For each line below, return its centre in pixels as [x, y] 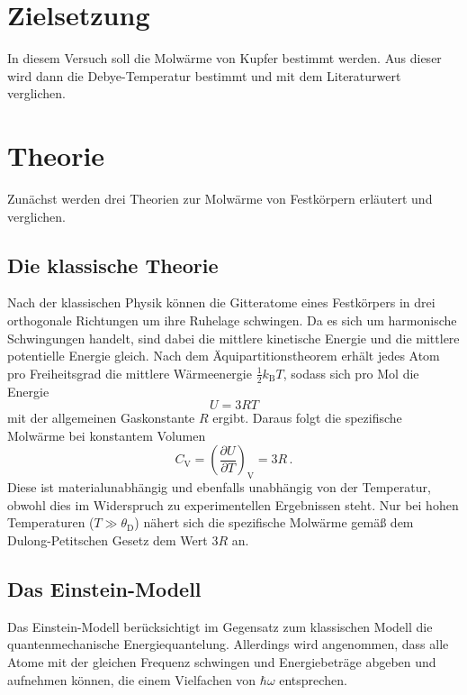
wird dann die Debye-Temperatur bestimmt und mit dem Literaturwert [204, 75]
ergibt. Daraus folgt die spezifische [307, 418]
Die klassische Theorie [113, 265]
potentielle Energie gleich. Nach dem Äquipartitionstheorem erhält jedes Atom [224, 356]
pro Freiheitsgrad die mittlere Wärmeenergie [130, 373]
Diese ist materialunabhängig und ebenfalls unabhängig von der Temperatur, [219, 487]
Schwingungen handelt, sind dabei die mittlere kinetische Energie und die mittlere [233, 338]
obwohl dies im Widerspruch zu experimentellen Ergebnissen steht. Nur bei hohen [233, 504]
